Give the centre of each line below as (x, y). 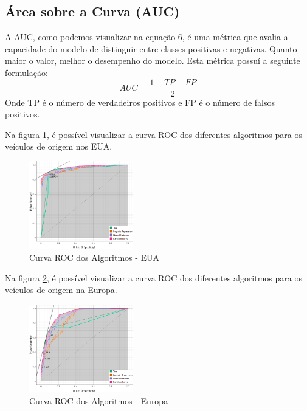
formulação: (26, 72)
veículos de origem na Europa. (61, 290)
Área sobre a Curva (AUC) (92, 11)
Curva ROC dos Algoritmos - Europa (99, 400)
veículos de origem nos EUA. (59, 146)
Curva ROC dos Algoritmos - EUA (95, 257)
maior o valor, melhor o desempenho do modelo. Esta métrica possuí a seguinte (153, 60)
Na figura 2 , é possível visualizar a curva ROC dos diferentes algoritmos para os (154, 278)
